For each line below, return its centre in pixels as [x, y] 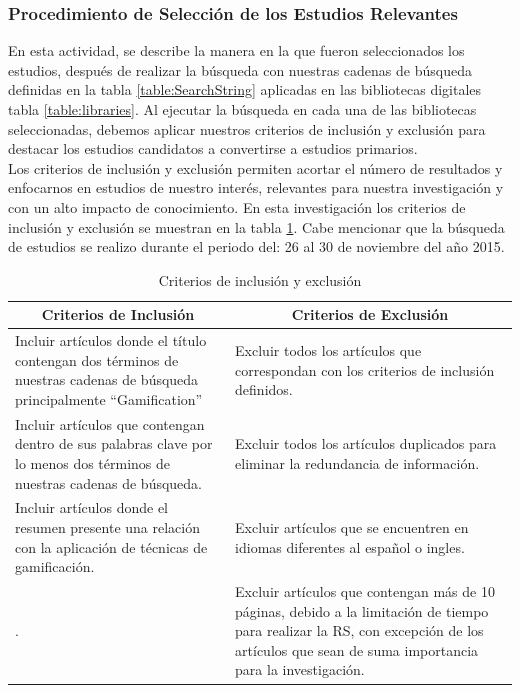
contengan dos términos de [97, 359]
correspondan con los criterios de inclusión [365, 369]
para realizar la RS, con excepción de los [359, 630]
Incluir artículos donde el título [111, 340]
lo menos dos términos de [93, 463]
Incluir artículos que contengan [110, 423]
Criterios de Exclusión [370, 314]
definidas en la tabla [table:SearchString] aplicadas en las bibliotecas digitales [245, 89]
